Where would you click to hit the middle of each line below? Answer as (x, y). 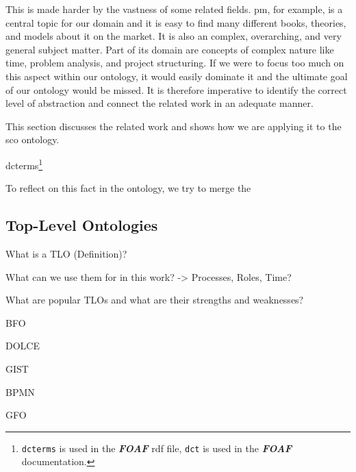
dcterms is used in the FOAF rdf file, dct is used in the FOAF (157, 448)
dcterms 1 (24, 164)
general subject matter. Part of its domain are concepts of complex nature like (170, 49)
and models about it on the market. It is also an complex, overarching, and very (174, 36)
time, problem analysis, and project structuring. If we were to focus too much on (175, 63)
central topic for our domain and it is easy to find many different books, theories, (176, 22)
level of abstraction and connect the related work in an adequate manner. (160, 103)
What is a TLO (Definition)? (66, 253)
